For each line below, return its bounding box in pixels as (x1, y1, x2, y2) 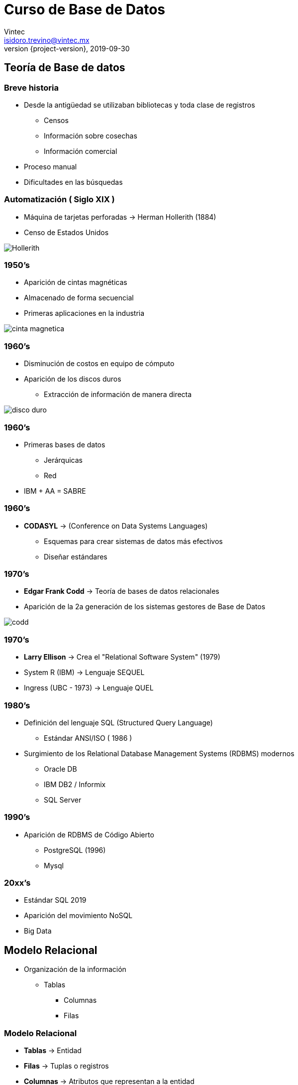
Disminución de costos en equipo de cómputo (24, 359, 175, 368)
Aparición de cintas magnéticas (24, 278, 127, 287)
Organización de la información (24, 965, 126, 974)
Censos (44, 116, 69, 125)
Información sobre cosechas (44, 131, 137, 140)
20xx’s (4, 878, 31, 888)
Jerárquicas (44, 455, 83, 464)
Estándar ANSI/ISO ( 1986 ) (44, 733, 132, 742)
